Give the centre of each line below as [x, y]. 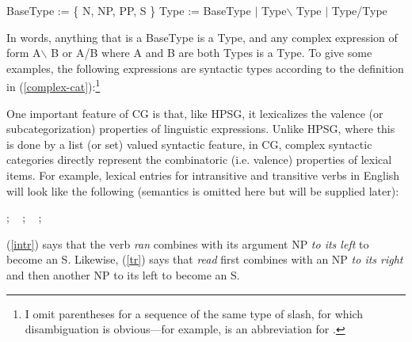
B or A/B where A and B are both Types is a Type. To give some [212, 53]
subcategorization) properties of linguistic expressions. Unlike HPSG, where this [201, 129]
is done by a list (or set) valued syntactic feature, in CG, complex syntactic [189, 144]
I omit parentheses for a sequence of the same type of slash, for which [194, 313]
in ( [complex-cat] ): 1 [53, 85]
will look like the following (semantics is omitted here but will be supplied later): [203, 190]
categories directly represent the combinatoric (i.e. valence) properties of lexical [199, 160]
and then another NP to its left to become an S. [123, 274]
